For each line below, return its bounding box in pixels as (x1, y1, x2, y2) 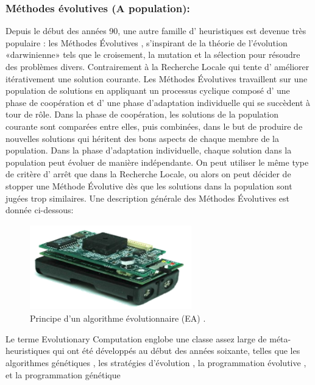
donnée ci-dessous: (5, 203, 74, 216)
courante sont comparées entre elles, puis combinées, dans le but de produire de (5, 119, 303, 132)
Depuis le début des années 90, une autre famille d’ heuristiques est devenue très (5, 24, 306, 37)
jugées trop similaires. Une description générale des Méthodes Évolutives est (5, 191, 290, 204)
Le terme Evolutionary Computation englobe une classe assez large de (5, 332, 267, 345)
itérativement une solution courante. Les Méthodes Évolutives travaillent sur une (5, 72, 308, 85)
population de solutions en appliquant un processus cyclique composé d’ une (5, 84, 290, 97)
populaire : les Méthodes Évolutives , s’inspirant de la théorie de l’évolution (5, 36, 288, 49)
